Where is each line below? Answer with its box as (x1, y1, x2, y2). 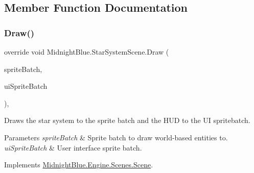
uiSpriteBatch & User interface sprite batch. (4, 142, 142, 153)
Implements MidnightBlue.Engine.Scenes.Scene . (4, 159, 153, 170)
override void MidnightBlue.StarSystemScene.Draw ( (4, 46, 169, 57)
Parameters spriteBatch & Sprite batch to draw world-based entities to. (4, 132, 228, 142)
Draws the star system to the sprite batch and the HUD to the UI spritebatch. (4, 115, 250, 126)
